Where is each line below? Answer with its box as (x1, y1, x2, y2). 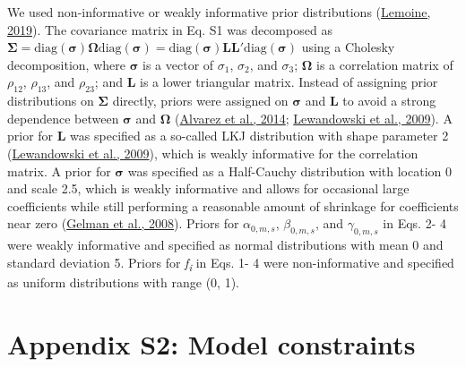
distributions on (7, 91, 94, 110)
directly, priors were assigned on (112, 91, 289, 110)
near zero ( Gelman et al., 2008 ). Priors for (7, 214, 239, 233)
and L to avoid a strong (305, 91, 436, 110)
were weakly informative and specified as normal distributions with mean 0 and (7, 235, 444, 254)
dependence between (7, 108, 119, 127)
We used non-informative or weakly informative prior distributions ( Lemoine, (7, 3, 431, 21)
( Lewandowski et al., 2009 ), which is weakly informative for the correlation (7, 143, 419, 162)
